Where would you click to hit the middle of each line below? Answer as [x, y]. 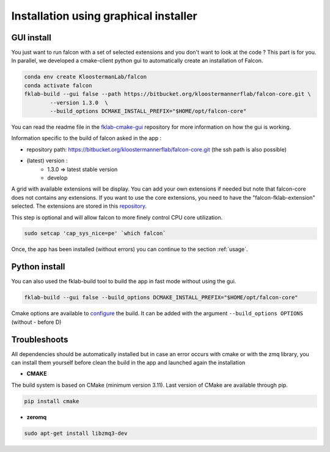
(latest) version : [47, 161]
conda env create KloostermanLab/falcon [85, 77]
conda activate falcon [58, 85]
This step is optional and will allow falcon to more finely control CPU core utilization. [117, 217]
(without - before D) [36, 322]
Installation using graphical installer [105, 16]
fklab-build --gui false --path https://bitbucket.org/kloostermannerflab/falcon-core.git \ [167, 94]
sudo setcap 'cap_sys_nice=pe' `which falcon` [95, 233]
